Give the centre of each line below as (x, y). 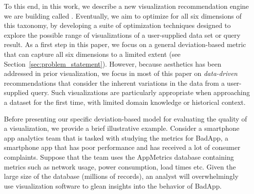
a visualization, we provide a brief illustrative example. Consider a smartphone (122, 128)
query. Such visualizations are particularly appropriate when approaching (140, 92)
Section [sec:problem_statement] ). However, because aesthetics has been (113, 63)
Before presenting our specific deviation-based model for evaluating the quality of (126, 118)
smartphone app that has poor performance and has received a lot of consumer (122, 147)
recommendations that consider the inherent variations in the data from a (114, 83)
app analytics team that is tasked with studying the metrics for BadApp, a (116, 137)
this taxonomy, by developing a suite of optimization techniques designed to (117, 25)
